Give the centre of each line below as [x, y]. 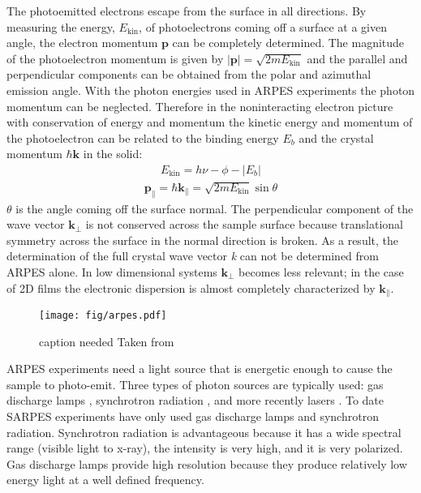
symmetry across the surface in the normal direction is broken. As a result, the [202, 240]
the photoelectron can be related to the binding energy [143, 137]
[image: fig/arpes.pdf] [103, 315]
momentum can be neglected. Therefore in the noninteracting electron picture [200, 106]
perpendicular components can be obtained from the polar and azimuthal [189, 74]
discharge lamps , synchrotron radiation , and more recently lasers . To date [195, 400]
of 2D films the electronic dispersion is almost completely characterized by [191, 287]
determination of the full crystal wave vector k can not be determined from [193, 256]
